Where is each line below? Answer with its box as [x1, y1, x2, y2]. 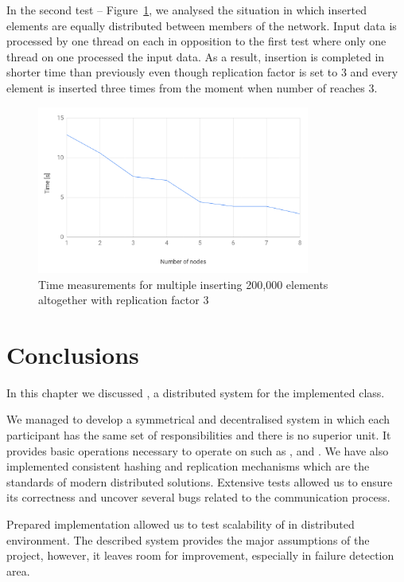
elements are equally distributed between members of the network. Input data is [6, 17, 397, 33]
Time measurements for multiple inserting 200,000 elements [38, 275, 328, 292]
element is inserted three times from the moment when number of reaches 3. [6, 79, 378, 96]
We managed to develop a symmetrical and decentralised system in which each [6, 411, 390, 428]
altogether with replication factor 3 [38, 291, 209, 308]
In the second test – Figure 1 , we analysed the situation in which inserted [6, 2, 367, 18]
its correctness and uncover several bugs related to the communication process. [6, 489, 390, 506]
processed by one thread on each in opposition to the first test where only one [6, 33, 387, 49]
